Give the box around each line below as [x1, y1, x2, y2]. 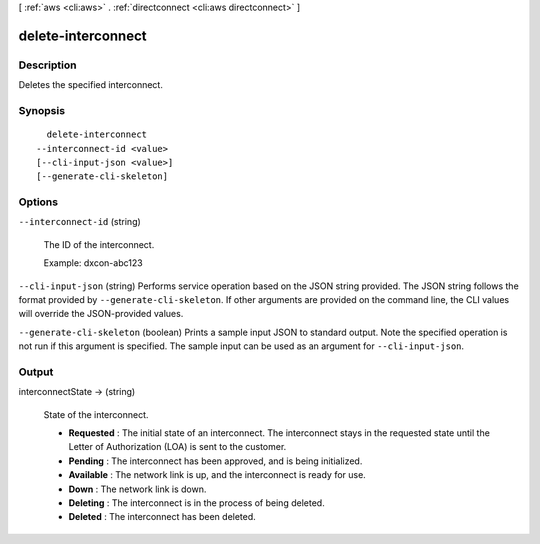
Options [18, 195, 59, 209]
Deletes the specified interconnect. [18, 79, 164, 91]
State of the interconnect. [43, 408, 149, 420]
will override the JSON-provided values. [18, 308, 184, 320]
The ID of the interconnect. [43, 238, 155, 250]
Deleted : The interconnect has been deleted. [68, 511, 257, 523]
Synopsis [18, 103, 65, 117]
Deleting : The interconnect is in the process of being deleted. [68, 497, 325, 509]
